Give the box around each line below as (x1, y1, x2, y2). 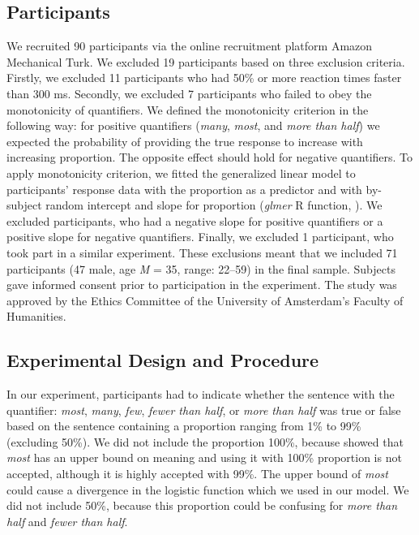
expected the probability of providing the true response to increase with (6, 132, 363, 149)
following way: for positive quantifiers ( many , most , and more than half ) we (6, 117, 380, 134)
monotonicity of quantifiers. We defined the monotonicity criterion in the (6, 101, 369, 118)
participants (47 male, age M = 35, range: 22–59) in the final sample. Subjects (6, 260, 395, 277)
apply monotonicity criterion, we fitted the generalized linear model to (6, 164, 356, 181)
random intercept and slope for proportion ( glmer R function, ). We (45, 196, 383, 214)
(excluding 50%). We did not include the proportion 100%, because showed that (6, 433, 404, 450)
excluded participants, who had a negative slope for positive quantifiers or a (6, 212, 383, 229)
